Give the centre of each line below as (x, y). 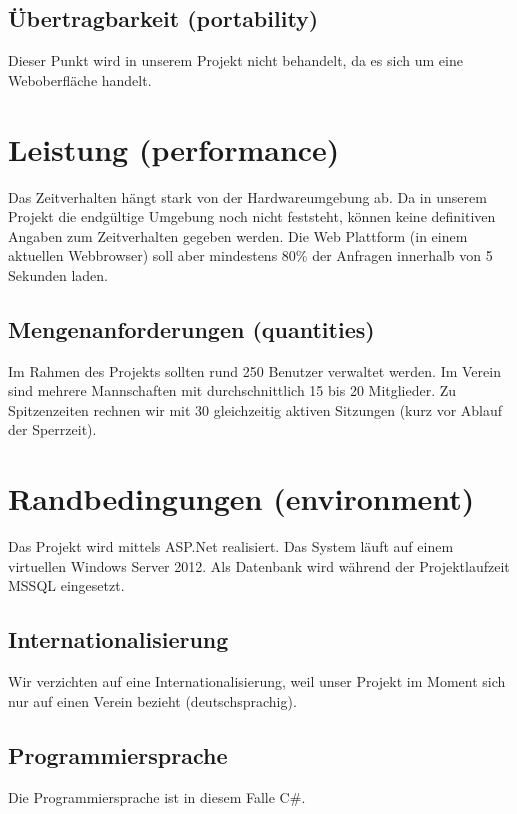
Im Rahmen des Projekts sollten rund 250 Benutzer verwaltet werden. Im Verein (254, 370)
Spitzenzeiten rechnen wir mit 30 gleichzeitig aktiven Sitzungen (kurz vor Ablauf (255, 409)
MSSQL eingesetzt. (66, 585)
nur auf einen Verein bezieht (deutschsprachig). (152, 700)
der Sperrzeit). (52, 429)
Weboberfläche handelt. (80, 79)
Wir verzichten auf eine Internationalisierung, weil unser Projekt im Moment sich (257, 681)
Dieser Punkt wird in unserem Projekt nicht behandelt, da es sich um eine (235, 60)
